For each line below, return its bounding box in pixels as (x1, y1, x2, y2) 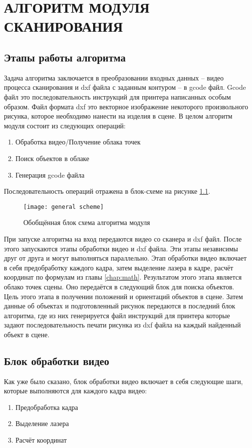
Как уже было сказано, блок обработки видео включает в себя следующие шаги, (4, 376, 243, 386)
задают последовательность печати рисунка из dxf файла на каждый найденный (4, 320, 241, 330)
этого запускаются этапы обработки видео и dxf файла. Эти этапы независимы (4, 243, 238, 253)
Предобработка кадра (15, 402, 78, 412)
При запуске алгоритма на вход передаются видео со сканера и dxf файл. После (4, 233, 242, 244)
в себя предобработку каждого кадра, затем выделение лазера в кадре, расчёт (4, 262, 233, 272)
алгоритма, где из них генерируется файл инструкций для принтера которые (4, 310, 230, 320)
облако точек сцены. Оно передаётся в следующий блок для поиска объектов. (4, 281, 234, 291)
